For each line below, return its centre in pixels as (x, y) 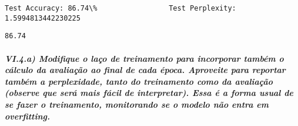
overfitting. (27, 116)
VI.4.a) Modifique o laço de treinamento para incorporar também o (144, 58)
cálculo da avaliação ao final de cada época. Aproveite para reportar (145, 70)
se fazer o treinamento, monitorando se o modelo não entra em (137, 104)
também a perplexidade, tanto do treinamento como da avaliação (139, 81)
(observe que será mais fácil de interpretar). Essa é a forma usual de (149, 93)
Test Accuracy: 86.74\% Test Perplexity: (120, 8)
